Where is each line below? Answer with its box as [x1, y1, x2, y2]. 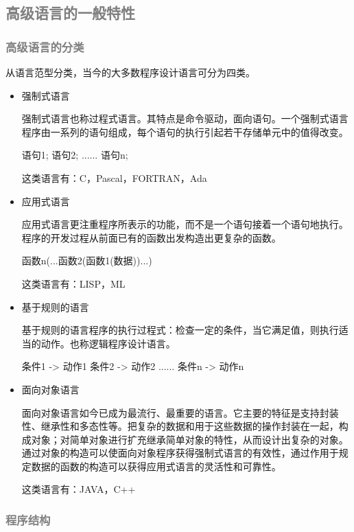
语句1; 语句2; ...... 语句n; [21, 148, 128, 162]
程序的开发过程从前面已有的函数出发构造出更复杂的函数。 [21, 230, 281, 244]
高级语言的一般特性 [5, 2, 135, 23]
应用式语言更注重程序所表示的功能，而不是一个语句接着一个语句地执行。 [21, 217, 349, 231]
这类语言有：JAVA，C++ [21, 482, 136, 496]
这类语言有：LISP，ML [21, 276, 126, 290]
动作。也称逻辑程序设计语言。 [40, 336, 176, 350]
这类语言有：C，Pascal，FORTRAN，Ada [21, 170, 207, 185]
